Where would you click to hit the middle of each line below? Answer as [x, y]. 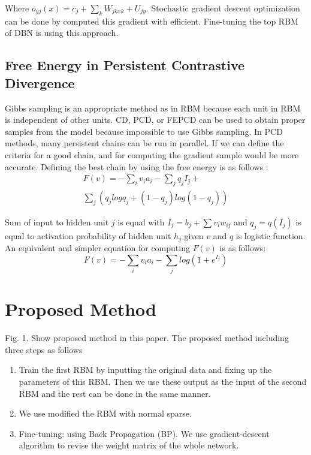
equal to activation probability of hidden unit [88, 235]
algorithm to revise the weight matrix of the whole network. [129, 445]
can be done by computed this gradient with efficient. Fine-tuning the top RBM [152, 21]
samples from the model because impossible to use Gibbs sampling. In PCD [144, 131]
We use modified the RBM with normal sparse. [105, 413]
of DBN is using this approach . [62, 33]
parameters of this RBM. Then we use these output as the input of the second [163, 382]
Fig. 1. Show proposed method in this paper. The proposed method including [147, 338]
